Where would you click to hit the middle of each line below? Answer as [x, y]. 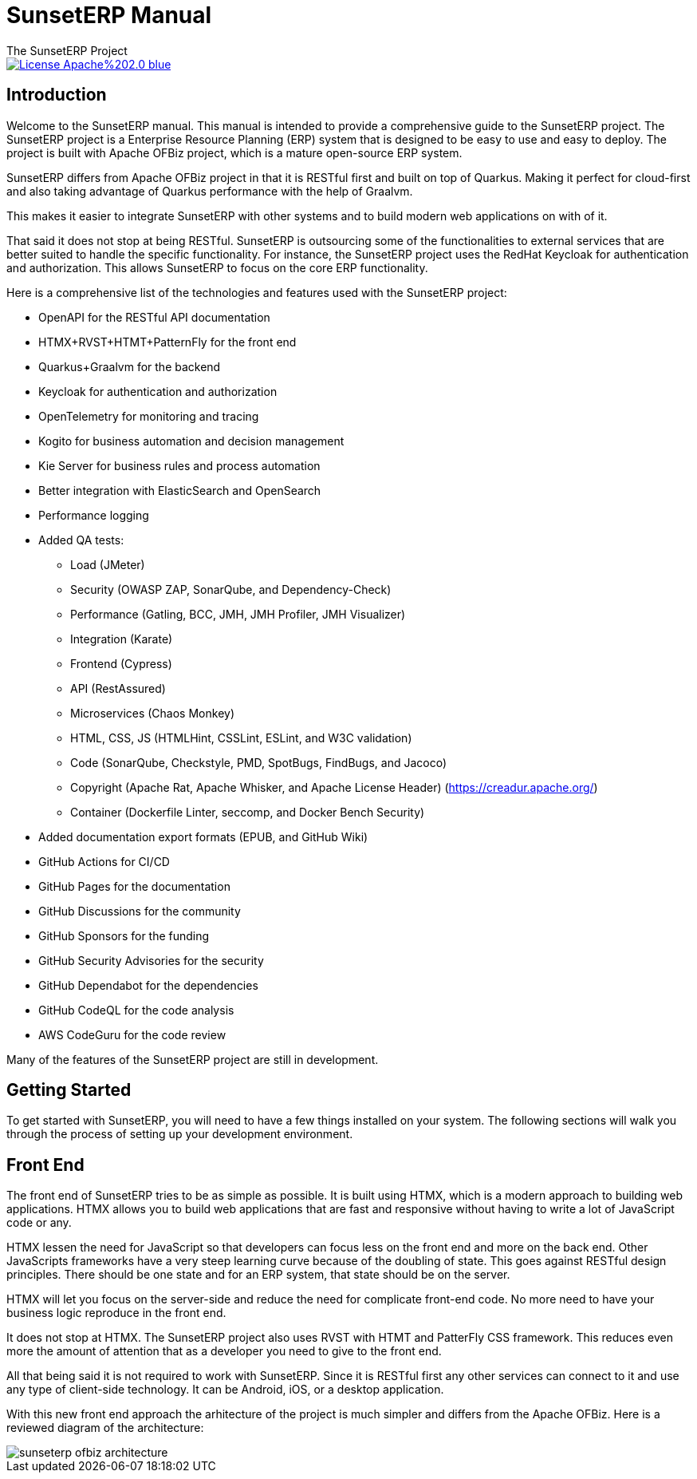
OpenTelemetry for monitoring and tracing [149, 416]
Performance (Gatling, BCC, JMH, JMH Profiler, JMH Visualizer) [238, 614]
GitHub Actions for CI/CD [104, 861]
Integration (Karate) [122, 639]
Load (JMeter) [108, 564]
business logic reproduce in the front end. [116, 1313]
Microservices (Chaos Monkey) [152, 713]
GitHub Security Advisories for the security [151, 960]
